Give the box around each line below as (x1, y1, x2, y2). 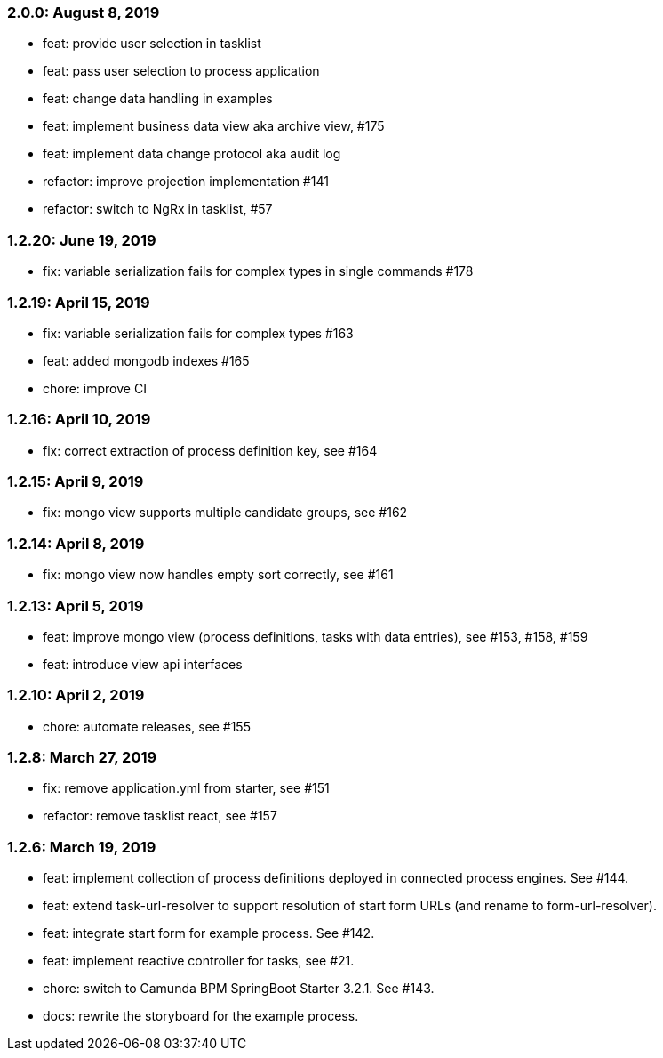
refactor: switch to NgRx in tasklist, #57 (43, 201, 273, 217)
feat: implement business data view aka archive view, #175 (43, 118, 385, 134)
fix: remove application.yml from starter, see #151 (43, 780, 330, 796)
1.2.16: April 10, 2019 (7, 410, 151, 429)
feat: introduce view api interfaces (43, 656, 243, 672)
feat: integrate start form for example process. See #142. (43, 925, 375, 941)
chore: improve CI (43, 380, 147, 396)
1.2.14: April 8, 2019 (7, 534, 145, 553)
